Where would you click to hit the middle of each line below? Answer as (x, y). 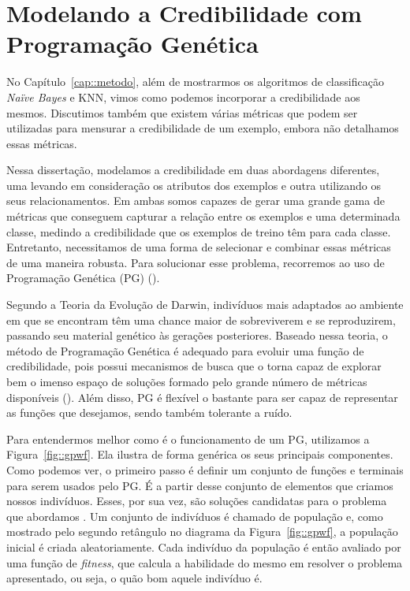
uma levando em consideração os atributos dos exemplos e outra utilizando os (194, 185)
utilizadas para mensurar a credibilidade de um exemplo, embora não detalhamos (203, 128)
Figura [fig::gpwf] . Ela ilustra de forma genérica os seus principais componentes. (200, 454)
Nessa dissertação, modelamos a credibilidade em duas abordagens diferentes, (193, 170)
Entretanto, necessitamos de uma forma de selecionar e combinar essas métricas (199, 247)
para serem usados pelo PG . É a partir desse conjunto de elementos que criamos (200, 485)
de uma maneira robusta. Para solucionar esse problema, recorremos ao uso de (196, 262)
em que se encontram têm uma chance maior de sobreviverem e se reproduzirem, (201, 320)
